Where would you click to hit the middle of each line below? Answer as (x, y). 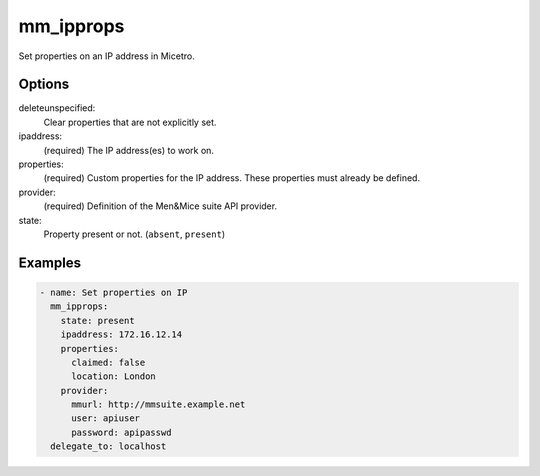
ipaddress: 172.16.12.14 (121, 334)
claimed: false (108, 362)
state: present (97, 320)
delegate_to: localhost (108, 446)
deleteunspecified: (57, 108)
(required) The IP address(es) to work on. (129, 150)
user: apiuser (105, 418)
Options (44, 84)
